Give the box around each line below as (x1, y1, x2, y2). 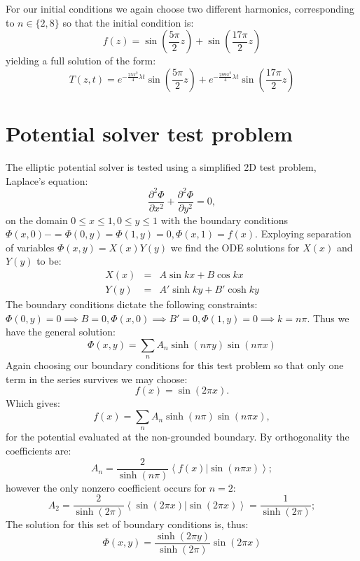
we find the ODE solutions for (170, 240, 300, 254)
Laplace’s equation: (6, 173, 88, 188)
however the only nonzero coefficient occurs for (6, 480, 207, 494)
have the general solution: (6, 324, 116, 339)
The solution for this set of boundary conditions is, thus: (6, 517, 249, 532)
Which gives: (6, 396, 60, 410)
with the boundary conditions (160, 212, 289, 227)
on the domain (6, 212, 68, 227)
